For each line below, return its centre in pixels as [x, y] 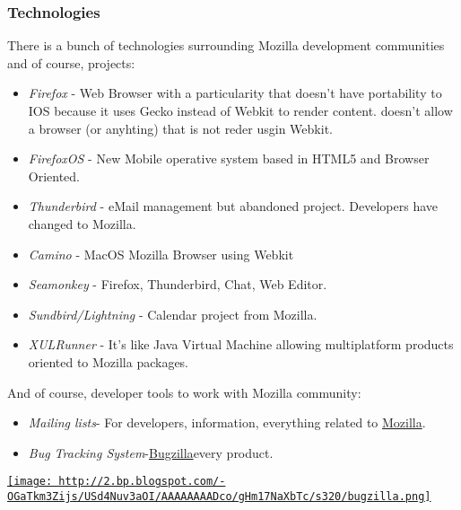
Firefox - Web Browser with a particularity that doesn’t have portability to [235, 93]
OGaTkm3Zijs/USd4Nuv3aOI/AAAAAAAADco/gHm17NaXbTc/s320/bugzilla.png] [219, 496]
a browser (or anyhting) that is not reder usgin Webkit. [180, 128]
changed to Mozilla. [82, 223]
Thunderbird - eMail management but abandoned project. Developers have [233, 206]
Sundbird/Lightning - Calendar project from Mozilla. [173, 314]
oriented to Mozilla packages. [109, 361]
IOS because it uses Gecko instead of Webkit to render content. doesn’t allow [240, 110]
